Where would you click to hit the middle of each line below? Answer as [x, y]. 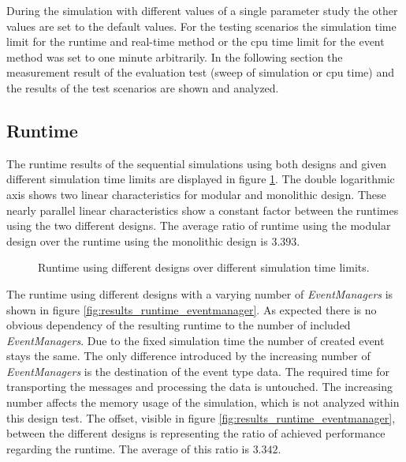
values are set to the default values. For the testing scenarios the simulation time [201, 26]
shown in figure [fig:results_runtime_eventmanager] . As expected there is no [192, 309]
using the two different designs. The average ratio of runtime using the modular [199, 225]
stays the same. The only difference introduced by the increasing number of [188, 356]
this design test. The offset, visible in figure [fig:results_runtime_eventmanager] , [201, 417]
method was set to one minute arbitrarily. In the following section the [175, 56]
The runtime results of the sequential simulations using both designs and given [197, 163]
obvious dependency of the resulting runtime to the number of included [179, 325]
